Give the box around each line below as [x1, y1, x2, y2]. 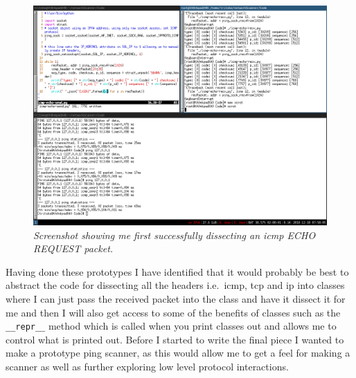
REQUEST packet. [33, 241, 114, 256]
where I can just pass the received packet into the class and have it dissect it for [6, 291, 346, 305]
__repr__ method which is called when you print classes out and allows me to [6, 319, 337, 333]
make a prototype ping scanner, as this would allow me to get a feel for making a [6, 346, 350, 360]
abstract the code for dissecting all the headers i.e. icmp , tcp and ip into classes [6, 278, 345, 292]
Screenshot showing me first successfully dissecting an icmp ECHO [33, 227, 316, 242]
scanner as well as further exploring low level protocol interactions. [6, 359, 289, 373]
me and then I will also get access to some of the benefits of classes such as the [6, 305, 341, 319]
